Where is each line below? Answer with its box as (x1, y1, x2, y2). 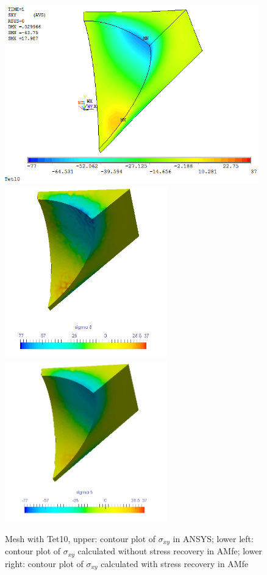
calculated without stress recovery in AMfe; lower (77, 545, 263, 557)
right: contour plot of (5, 557, 84, 570)
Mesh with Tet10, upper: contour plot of (5, 532, 156, 545)
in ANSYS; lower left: (173, 532, 254, 545)
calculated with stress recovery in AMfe (101, 557, 249, 570)
